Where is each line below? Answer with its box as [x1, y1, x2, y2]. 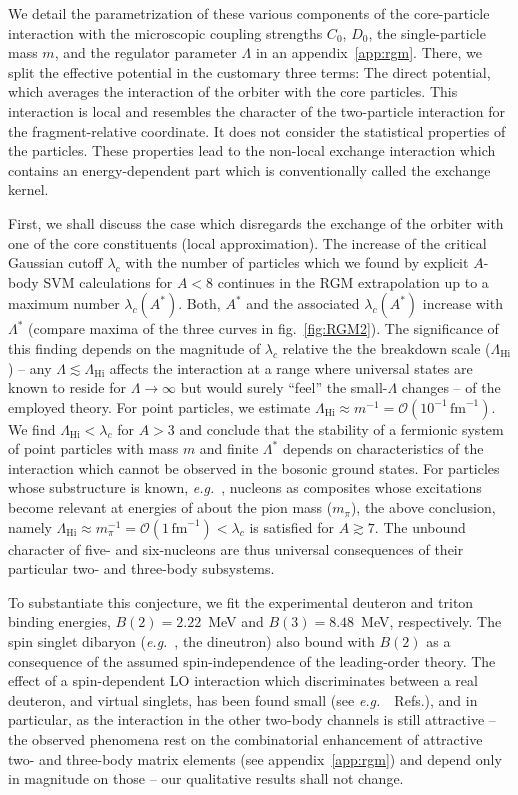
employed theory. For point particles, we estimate [8, 396, 311, 417]
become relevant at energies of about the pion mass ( [8, 497, 333, 518]
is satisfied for [249, 516, 335, 537]
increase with [422, 293, 503, 314]
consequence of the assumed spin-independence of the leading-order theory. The [8, 650, 496, 671]
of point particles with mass [8, 438, 179, 459]
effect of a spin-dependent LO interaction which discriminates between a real [8, 670, 478, 691]
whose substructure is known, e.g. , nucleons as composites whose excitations [8, 477, 482, 498]
